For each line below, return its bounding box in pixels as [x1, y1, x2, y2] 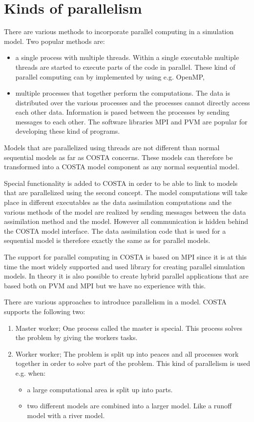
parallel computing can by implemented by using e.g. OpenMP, [15, 71, 205, 81]
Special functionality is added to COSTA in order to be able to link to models [4, 178, 238, 188]
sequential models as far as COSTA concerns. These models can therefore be [4, 152, 233, 162]
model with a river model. [27, 410, 105, 420]
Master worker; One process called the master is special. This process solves [15, 322, 242, 333]
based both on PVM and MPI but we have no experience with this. [4, 280, 206, 290]
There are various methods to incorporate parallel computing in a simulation [4, 26, 234, 37]
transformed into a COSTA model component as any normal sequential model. [4, 161, 239, 172]
